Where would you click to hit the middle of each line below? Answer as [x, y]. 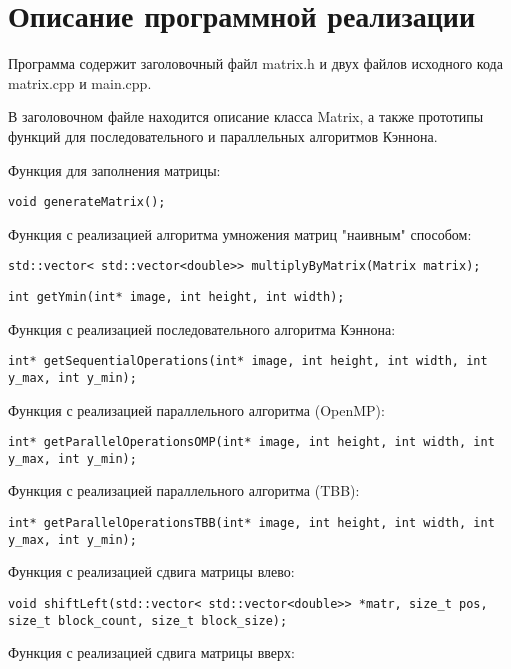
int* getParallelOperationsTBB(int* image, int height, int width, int [251, 523]
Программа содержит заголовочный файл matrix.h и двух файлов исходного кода [255, 63]
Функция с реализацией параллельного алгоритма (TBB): [184, 490]
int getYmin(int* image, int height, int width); [176, 297]
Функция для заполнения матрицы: [114, 169]
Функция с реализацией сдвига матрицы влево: [151, 571]
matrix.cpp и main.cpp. [80, 82]
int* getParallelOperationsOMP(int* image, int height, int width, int [251, 442]
